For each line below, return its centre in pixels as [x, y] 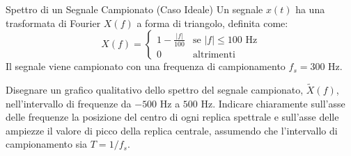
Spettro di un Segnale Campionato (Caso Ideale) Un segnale [134, 9]
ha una [310, 9]
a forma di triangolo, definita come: [212, 23]
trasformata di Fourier [53, 23]
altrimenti [214, 54]
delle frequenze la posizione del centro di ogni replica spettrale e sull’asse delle [172, 117]
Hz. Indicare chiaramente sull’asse [273, 103]
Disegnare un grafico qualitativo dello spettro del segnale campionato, [155, 89]
